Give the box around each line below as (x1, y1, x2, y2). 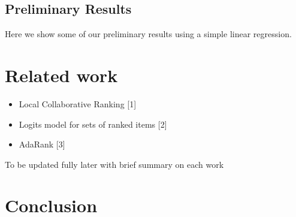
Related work (5, 62, 118, 87)
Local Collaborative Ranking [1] (19, 97, 137, 110)
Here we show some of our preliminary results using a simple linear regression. (5, 28, 292, 40)
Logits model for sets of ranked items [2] (19, 117, 167, 130)
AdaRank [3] (19, 138, 65, 150)
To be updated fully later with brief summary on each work (5, 158, 224, 170)
